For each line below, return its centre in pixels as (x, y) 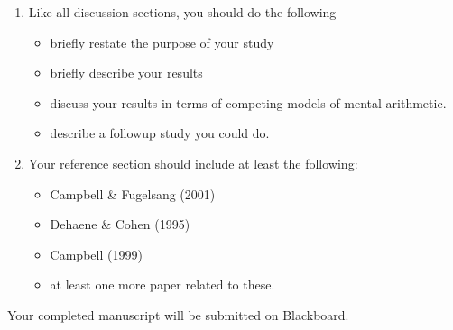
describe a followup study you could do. (160, 133)
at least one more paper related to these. (162, 284)
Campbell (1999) (96, 254)
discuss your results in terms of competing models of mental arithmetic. (248, 102)
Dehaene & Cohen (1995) (120, 224)
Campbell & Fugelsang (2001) (133, 193)
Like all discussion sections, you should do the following (182, 12)
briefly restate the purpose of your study (162, 42)
